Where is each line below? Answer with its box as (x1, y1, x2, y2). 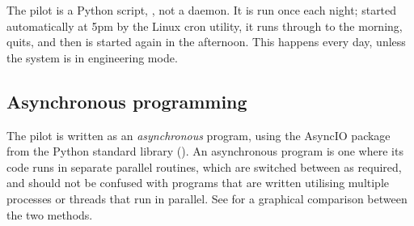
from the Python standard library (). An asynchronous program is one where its (6, 143, 403, 160)
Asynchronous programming (6, 88, 247, 113)
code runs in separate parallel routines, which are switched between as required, (6, 158, 402, 175)
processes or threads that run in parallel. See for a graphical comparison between (6, 190, 408, 207)
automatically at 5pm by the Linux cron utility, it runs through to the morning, (6, 17, 403, 34)
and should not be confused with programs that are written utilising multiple (6, 174, 390, 191)
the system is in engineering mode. (6, 49, 178, 66)
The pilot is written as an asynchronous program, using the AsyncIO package (6, 126, 391, 143)
